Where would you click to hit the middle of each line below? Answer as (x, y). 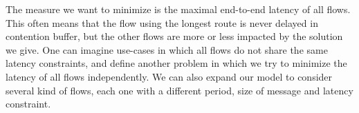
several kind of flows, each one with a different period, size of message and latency (179, 90)
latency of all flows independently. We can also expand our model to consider (169, 76)
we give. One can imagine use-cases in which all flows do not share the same (167, 49)
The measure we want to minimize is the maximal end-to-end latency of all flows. (178, 9)
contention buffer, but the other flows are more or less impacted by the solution (174, 36)
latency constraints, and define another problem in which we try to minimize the (176, 63)
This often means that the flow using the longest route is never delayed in (162, 22)
